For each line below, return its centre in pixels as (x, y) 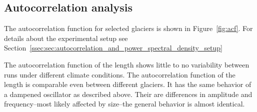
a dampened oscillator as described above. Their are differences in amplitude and (128, 94)
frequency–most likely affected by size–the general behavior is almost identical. (124, 104)
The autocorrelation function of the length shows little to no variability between (127, 64)
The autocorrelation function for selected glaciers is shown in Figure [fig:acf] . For (128, 28)
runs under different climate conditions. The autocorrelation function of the (120, 74)
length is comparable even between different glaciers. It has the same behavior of (128, 84)
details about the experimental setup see (66, 38)
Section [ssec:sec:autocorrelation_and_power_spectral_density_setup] (113, 48)
